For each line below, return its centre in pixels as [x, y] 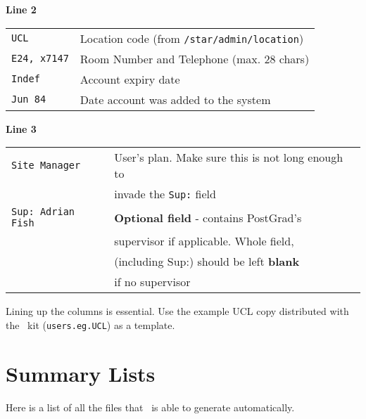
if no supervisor [152, 282]
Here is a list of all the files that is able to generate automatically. [150, 407]
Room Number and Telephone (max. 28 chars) [195, 58]
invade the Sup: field [165, 194]
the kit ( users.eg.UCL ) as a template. [90, 324]
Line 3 [21, 128]
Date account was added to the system [175, 99]
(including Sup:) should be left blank [207, 262]
